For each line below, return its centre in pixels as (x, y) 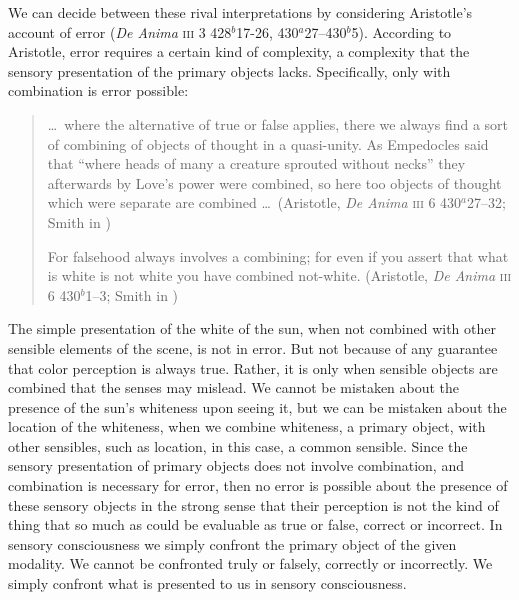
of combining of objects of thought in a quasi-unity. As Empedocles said (268, 143)
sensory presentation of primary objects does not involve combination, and (236, 465)
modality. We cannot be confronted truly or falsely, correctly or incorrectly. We (250, 563)
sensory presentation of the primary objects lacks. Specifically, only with (229, 70)
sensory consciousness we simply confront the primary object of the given (232, 543)
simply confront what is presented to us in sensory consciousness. (207, 583)
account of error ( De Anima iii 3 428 (120, 31)
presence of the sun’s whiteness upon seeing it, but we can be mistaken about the (257, 406)
